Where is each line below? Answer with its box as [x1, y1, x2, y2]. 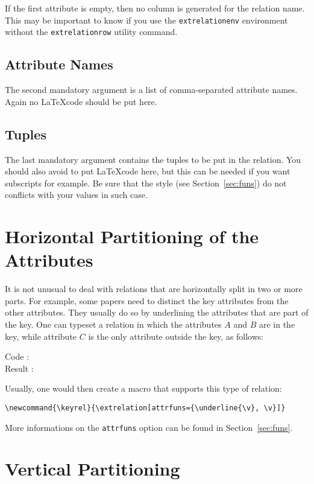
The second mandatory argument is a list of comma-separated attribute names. [5, 83, 298, 96]
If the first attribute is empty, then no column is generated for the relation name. [5, 2, 305, 14]
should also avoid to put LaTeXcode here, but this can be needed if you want [5, 165, 290, 177]
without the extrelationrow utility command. [5, 25, 178, 38]
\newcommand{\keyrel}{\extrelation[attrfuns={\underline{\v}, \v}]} [5, 403, 286, 412]
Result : [5, 361, 34, 374]
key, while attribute [5, 330, 77, 342]
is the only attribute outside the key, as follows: [88, 330, 264, 342]
